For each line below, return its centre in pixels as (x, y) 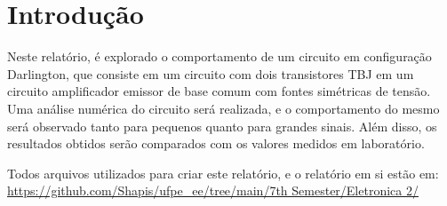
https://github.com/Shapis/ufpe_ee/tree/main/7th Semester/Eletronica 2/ (213, 190)
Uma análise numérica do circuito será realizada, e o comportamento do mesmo (223, 108)
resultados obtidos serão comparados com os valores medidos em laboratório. (216, 143)
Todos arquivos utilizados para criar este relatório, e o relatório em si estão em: (223, 173)
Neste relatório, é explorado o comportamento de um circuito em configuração (220, 56)
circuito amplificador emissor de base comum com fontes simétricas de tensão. (219, 91)
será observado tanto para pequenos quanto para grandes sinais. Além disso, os (222, 126)
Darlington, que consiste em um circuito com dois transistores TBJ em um (211, 73)
